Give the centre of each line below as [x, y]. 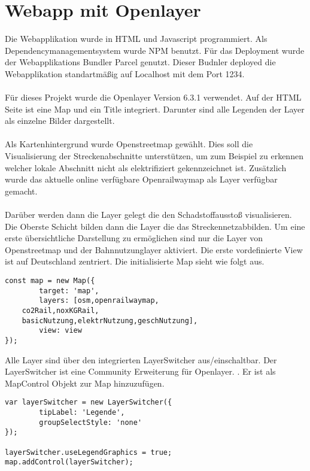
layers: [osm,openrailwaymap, [99, 301]
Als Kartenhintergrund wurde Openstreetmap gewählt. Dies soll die [129, 144]
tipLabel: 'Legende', [82, 413]
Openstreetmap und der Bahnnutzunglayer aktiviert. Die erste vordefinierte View [154, 249]
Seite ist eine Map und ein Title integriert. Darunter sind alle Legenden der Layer [155, 109]
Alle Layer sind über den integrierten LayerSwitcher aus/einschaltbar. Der [141, 359]
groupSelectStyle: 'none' [91, 422]
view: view [60, 331]
